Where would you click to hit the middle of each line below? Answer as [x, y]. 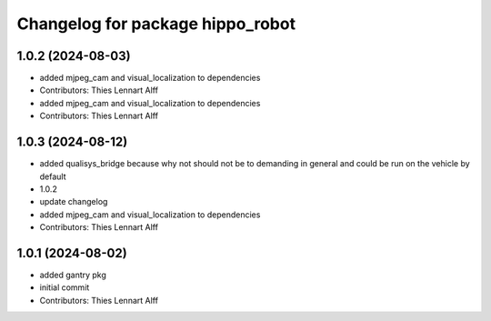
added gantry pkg [73, 275]
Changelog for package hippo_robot [156, 24]
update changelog [74, 202]
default [53, 176]
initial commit [65, 287]
